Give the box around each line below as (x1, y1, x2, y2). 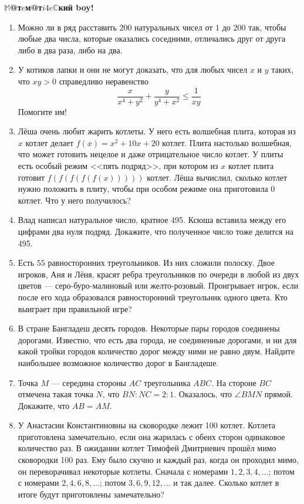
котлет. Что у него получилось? (18, 194, 131, 206)
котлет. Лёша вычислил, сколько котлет (147, 171, 288, 183)
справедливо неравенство (59, 75, 148, 87)
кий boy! (58, 1, 94, 13)
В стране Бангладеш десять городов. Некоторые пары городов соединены (18, 322, 280, 334)
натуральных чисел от (134, 21, 213, 33)
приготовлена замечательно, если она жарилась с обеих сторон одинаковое (18, 430, 285, 442)
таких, (271, 63, 293, 76)
